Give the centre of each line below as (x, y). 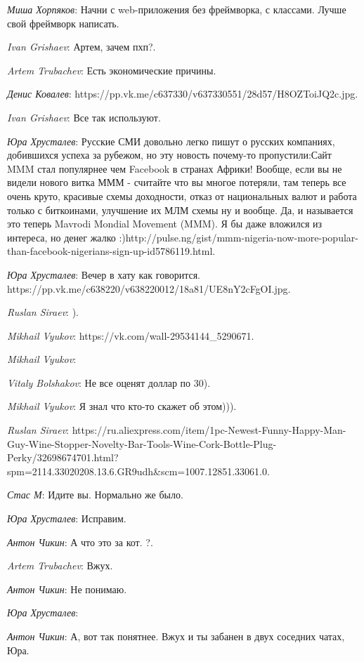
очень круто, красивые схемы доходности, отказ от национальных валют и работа (182, 196)
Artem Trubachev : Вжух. (60, 565)
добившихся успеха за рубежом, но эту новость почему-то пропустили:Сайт (169, 155)
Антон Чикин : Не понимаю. (67, 589)
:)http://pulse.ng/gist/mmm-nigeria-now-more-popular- (239, 237)
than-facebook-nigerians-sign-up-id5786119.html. (111, 251)
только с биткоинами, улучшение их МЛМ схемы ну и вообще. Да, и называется (180, 210)
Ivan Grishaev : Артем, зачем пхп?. (82, 47)
